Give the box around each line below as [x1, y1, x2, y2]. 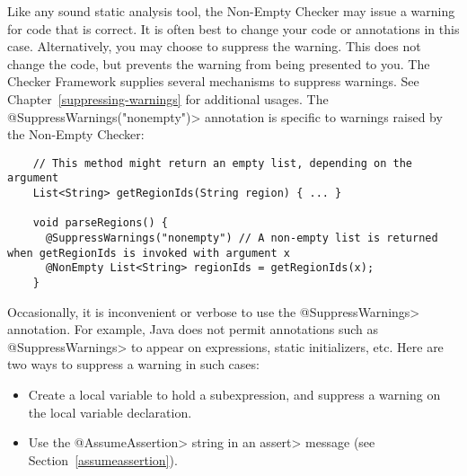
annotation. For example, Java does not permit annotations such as [7, 320, 379, 339]
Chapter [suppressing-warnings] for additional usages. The [7, 89, 329, 108]
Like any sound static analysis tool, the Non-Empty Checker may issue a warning [7, 2, 455, 20]
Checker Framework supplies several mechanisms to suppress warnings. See [7, 72, 419, 91]
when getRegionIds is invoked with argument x [7, 246, 290, 260]
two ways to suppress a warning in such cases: [7, 355, 260, 374]
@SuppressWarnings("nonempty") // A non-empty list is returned [45, 232, 438, 245]
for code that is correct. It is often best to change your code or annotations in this [7, 19, 460, 38]
